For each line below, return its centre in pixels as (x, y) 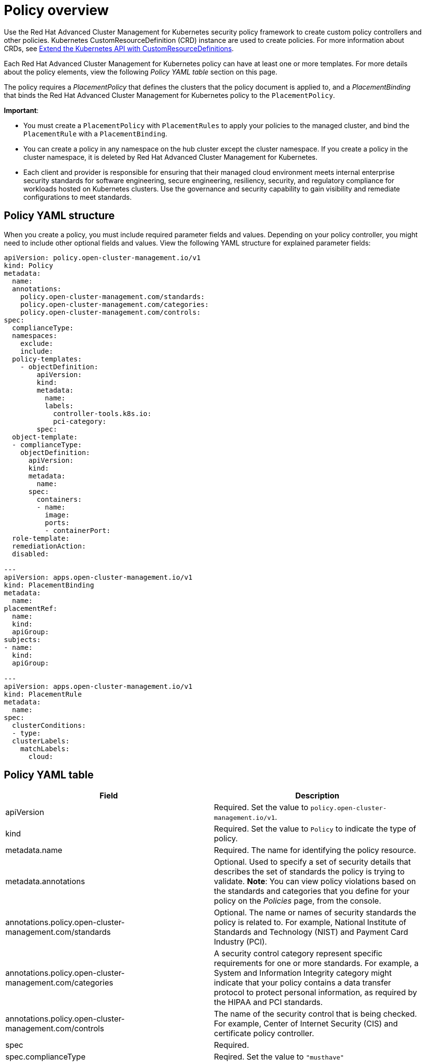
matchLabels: (45, 749)
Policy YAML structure (59, 216)
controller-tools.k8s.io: (102, 413)
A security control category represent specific (298, 954)
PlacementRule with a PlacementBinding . (95, 133)
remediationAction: (49, 546)
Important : (21, 110)
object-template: (45, 437)
